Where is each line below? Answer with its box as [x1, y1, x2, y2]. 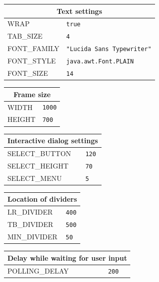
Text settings [56, 5, 103, 16]
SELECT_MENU [7, 172, 62, 183]
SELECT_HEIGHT [7, 160, 69, 170]
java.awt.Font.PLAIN [66, 58, 134, 65]
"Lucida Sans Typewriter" [66, 46, 152, 53]
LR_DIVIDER [7, 207, 53, 217]
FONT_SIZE [7, 68, 48, 78]
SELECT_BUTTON [7, 148, 71, 158]
